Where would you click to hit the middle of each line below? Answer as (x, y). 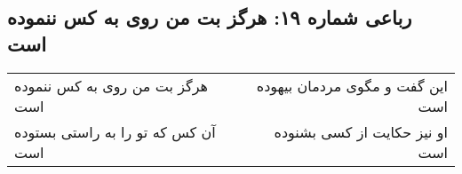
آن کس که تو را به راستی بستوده (115, 131)
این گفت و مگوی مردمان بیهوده (352, 85)
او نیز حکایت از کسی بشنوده (361, 131)
